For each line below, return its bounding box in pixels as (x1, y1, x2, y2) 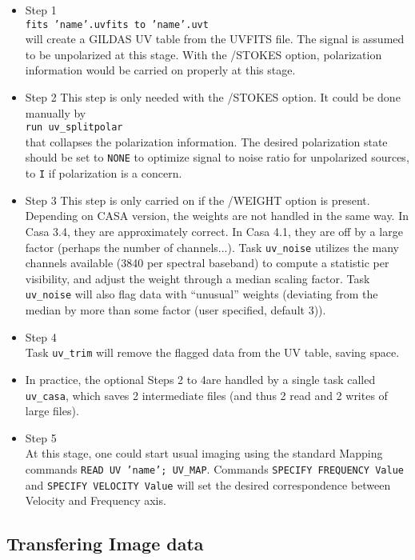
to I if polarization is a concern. (25, 165, 182, 182)
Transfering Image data (6, 531, 204, 556)
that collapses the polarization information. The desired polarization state (25, 133, 388, 150)
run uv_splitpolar (25, 122, 123, 134)
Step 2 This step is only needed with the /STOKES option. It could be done (25, 89, 401, 106)
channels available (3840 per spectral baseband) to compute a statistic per (25, 254, 389, 271)
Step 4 (25, 328, 57, 345)
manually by (25, 104, 86, 121)
